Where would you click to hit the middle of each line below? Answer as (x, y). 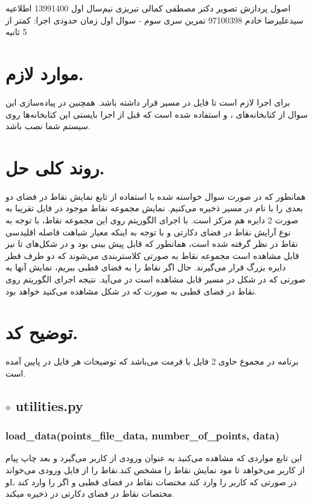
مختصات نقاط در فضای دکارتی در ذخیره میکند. (90, 493)
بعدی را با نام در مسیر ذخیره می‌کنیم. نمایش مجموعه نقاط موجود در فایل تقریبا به (154, 208)
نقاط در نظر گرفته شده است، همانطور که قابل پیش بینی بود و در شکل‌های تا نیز (152, 244)
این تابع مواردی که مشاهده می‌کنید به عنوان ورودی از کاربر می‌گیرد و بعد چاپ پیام (154, 458)
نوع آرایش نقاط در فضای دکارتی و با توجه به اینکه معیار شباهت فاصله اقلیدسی (148, 231)
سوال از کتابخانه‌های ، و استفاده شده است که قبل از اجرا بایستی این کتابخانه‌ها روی (157, 114)
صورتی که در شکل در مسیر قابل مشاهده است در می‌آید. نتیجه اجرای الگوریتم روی (156, 279)
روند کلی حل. (55, 167)
